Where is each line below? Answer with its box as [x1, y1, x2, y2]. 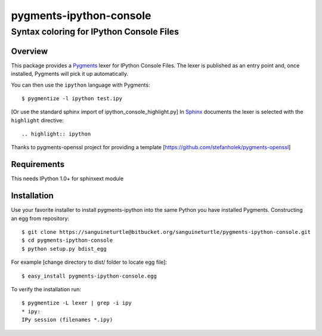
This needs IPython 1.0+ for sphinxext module [11, 175, 124, 182]
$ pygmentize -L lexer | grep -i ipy [21, 300, 132, 307]
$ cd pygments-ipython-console [21, 237, 113, 244]
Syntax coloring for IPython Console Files [11, 26, 179, 37]
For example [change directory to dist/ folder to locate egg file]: [11, 258, 167, 266]
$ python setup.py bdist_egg [21, 245, 107, 252]
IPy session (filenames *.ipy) [21, 316, 113, 323]
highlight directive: [11, 116, 64, 124]
